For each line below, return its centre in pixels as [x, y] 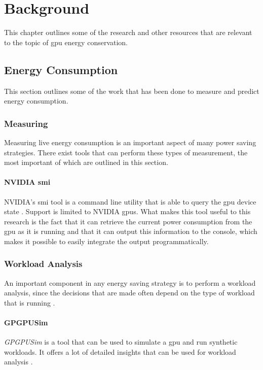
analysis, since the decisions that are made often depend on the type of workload [129, 293]
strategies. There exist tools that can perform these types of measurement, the [126, 152]
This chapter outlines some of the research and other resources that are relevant [128, 32]
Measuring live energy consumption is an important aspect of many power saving [130, 142]
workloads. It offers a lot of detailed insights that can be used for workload [120, 351]
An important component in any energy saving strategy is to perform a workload [130, 282]
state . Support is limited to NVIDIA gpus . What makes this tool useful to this [127, 211]
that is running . [30, 302]
